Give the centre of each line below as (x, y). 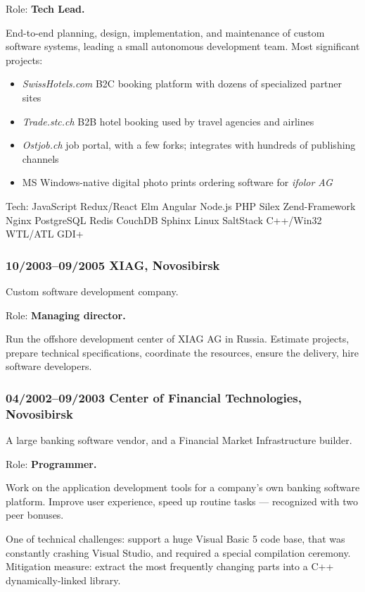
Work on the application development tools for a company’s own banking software (183, 487)
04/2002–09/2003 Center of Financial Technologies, (154, 397)
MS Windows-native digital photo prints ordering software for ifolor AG (177, 182)
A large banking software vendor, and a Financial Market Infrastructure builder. (179, 440)
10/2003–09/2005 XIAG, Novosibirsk (113, 265)
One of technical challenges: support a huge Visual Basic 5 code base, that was (175, 539)
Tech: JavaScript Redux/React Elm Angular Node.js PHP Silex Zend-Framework (181, 205)
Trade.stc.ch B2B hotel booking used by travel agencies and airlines (168, 121)
